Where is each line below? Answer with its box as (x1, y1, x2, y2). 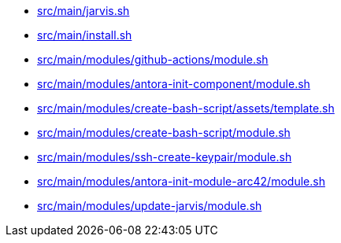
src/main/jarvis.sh (37, 4, 130, 17)
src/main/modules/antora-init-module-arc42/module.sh (37, 175, 325, 188)
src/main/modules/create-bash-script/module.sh (37, 126, 291, 139)
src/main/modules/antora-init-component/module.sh (37, 77, 310, 90)
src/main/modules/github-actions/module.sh (37, 53, 269, 66)
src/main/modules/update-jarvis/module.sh (37, 199, 262, 212)
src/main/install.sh (37, 28, 132, 42)
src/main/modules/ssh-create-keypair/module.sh (37, 150, 292, 164)
